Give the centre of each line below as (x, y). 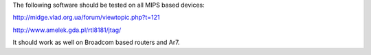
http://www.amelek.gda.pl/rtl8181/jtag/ (67, 30)
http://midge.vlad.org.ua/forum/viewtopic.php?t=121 (87, 18)
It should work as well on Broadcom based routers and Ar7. (96, 42)
